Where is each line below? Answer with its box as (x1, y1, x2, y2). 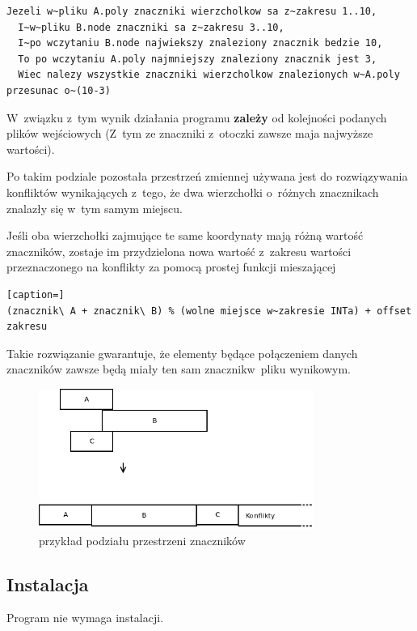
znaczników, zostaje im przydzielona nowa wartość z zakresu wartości (6, 242, 352, 259)
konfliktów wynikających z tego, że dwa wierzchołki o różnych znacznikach (6, 183, 379, 200)
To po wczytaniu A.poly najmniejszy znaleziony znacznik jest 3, (18, 53, 377, 65)
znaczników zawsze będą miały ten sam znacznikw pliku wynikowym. (6, 360, 351, 377)
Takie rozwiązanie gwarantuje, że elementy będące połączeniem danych (6, 344, 358, 361)
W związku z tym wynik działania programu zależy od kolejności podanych (6, 109, 387, 126)
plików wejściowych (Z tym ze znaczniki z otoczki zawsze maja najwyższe (6, 125, 373, 142)
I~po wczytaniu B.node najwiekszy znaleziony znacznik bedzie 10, (18, 37, 383, 49)
